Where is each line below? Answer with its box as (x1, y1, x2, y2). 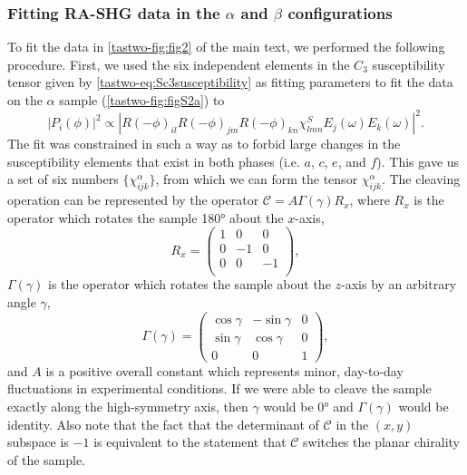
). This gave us (376, 151, 460, 170)
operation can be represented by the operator (7, 190, 259, 209)
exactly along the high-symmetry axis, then (7, 396, 248, 415)
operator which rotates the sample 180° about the (7, 208, 284, 227)
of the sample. (7, 450, 86, 469)
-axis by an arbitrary (341, 275, 457, 294)
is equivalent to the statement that (93, 432, 287, 451)
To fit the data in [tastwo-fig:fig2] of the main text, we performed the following (7, 37, 445, 56)
